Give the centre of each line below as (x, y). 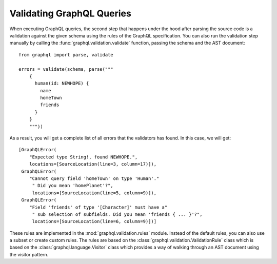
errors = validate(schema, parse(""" (66, 69)
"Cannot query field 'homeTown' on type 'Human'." (94, 178)
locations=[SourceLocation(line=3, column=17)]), (93, 164)
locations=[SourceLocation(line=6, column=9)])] (94, 221)
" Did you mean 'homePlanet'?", (73, 186)
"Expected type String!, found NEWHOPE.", (83, 157)
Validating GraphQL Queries (71, 13)
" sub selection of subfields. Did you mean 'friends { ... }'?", (117, 214)
